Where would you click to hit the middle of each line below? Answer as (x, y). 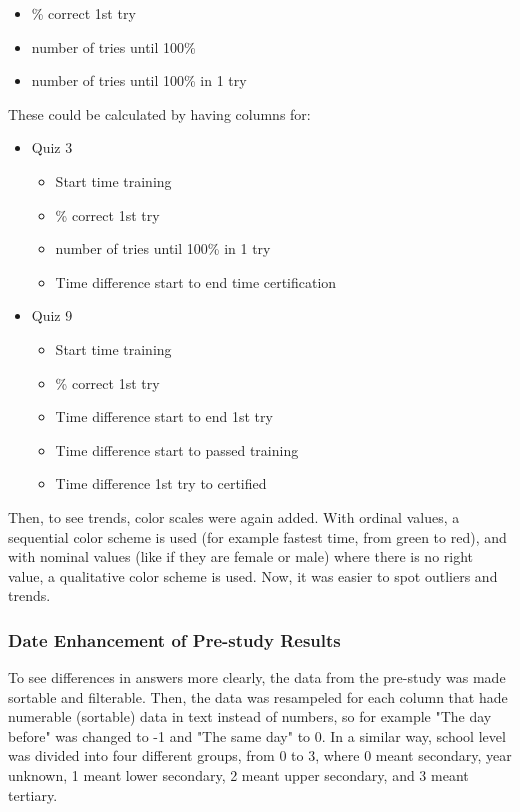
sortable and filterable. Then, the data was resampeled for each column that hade (258, 696)
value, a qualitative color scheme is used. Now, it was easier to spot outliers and (253, 575)
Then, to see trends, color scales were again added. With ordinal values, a (234, 516)
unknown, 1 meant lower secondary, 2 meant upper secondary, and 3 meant (238, 775)
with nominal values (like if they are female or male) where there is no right (241, 556)
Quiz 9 (52, 315)
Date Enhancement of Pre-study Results (174, 639)
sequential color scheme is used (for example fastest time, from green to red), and (257, 536)
